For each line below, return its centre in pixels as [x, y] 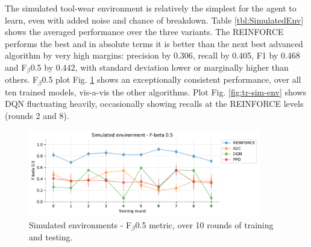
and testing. [51, 237]
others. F [22, 79]
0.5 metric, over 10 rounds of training [204, 224]
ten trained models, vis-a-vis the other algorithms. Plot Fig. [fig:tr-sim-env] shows [156, 91]
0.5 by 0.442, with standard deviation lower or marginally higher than [159, 67]
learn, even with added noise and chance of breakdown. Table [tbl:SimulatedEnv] [154, 20]
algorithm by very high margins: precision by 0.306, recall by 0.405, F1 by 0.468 [152, 55]
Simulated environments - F [80, 224]
